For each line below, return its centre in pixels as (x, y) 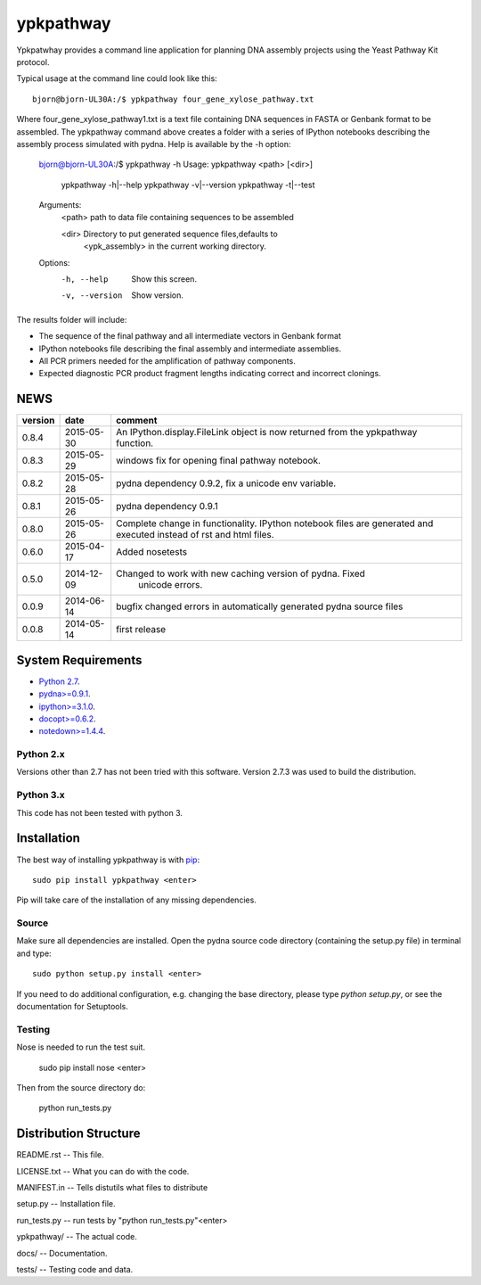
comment (137, 421)
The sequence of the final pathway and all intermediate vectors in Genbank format (190, 336)
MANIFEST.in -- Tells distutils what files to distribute (112, 1188)
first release (141, 630)
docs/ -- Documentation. (62, 1253)
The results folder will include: (72, 319)
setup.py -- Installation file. (66, 1204)
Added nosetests (151, 552)
